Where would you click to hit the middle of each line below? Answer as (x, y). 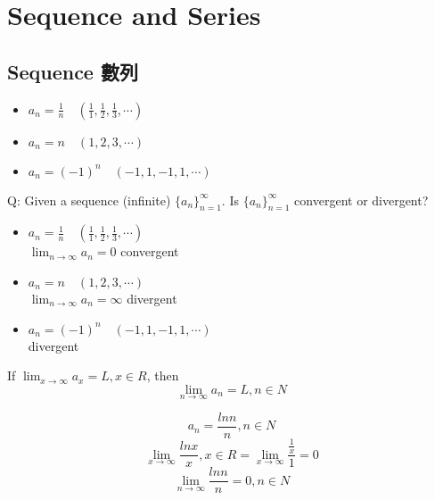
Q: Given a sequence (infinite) (89, 200)
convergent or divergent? (361, 200)
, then (163, 375)
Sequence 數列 (73, 71)
